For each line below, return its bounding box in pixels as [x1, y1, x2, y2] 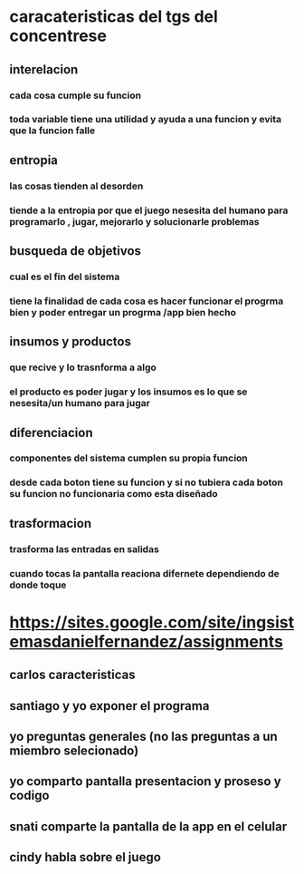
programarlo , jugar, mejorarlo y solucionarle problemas [9, 215, 260, 228]
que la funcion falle [9, 124, 96, 137]
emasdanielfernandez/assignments [9, 631, 283, 652]
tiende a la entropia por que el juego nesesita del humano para [9, 204, 289, 217]
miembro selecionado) [9, 743, 139, 758]
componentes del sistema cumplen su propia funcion [9, 452, 249, 464]
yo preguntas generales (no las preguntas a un [9, 728, 278, 744]
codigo [9, 788, 50, 803]
